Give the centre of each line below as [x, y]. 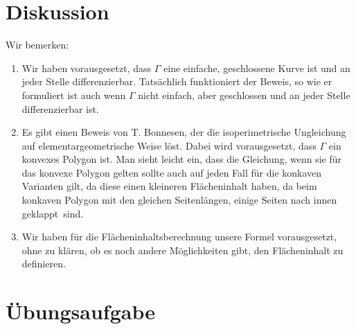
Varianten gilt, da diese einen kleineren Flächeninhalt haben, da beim [169, 186]
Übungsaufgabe [80, 311]
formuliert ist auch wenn [74, 95]
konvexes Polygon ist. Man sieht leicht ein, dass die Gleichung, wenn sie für [182, 159]
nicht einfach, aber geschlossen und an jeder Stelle [244, 95]
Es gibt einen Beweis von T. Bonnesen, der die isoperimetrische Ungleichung [184, 132]
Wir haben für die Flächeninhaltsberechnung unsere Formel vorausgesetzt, [179, 237]
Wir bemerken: [37, 45]
